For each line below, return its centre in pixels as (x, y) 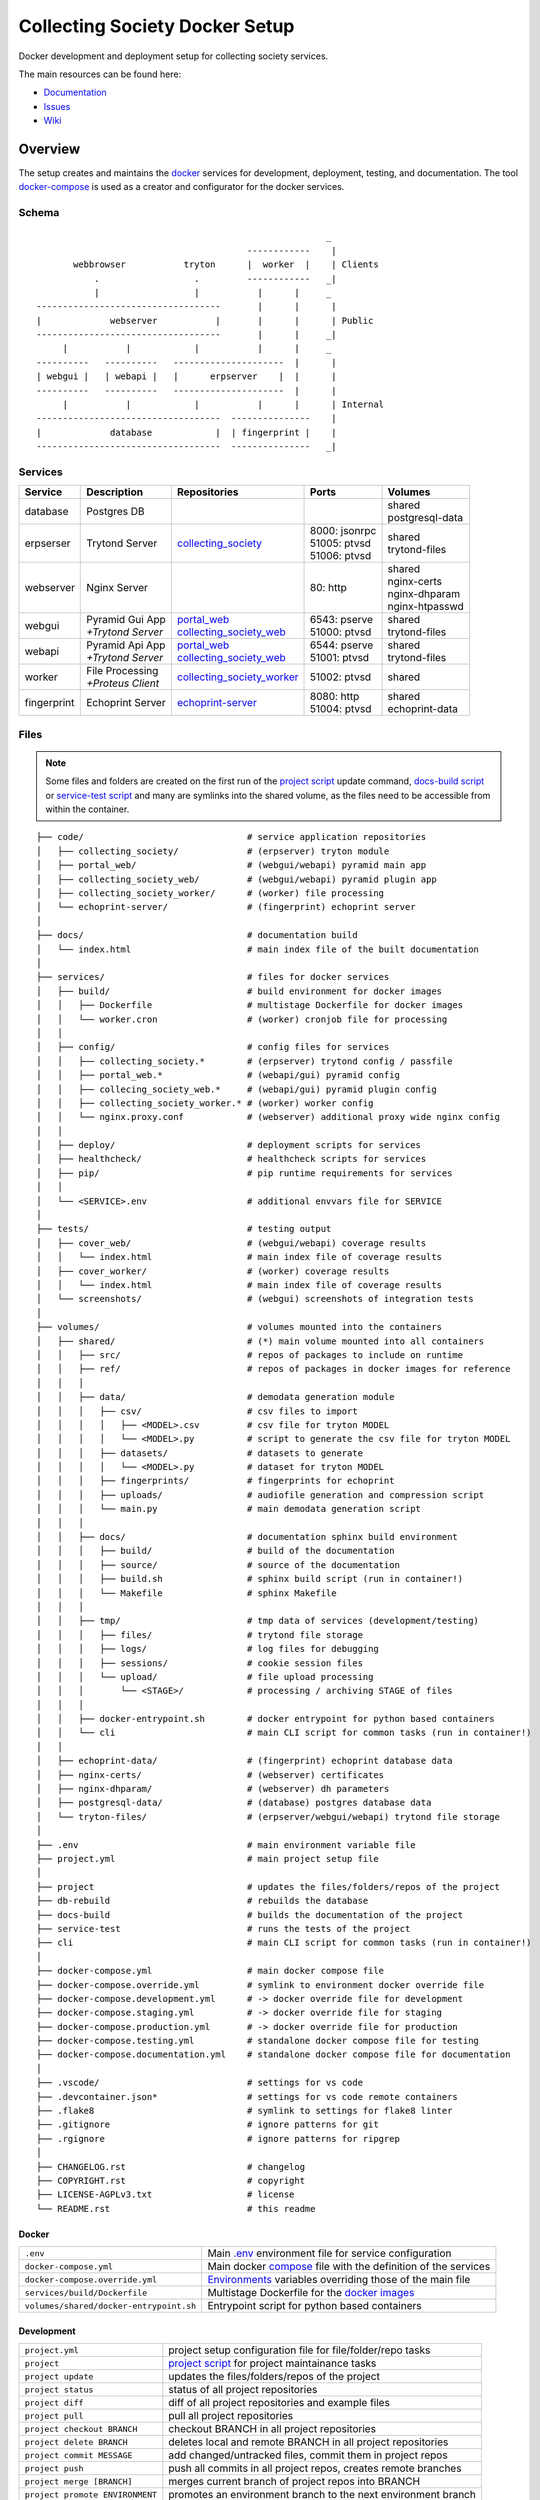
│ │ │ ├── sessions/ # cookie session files (200, 1663)
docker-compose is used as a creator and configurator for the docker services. (181, 187)
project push (54, 2468)
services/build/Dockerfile (86, 2292)
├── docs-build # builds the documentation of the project (250, 1914)
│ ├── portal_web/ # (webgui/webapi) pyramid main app (231, 865)
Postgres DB (115, 512)
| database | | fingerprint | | (186, 432)
